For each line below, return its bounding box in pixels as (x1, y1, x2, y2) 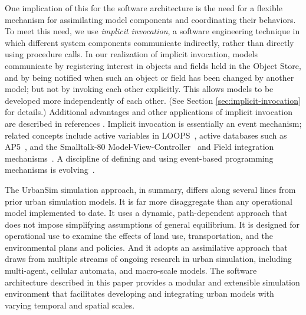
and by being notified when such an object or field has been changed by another (5, 71, 294, 83)
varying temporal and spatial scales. (5, 298, 135, 311)
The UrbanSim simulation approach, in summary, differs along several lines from (5, 183, 296, 195)
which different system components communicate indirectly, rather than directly (5, 36, 294, 48)
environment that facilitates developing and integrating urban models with (5, 287, 274, 300)
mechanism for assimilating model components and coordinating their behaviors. (5, 13, 296, 25)
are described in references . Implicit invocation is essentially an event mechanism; (5, 117, 302, 129)
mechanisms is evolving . (5, 163, 95, 176)
